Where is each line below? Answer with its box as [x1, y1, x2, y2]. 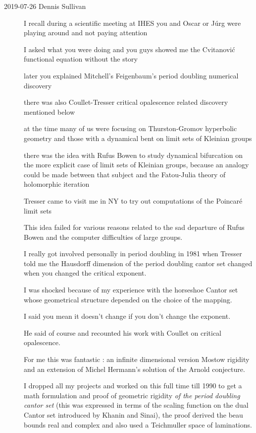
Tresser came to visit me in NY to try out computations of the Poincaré [24, 195, 243, 206]
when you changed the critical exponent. [24, 268, 147, 278]
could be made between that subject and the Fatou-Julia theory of [24, 169, 226, 179]
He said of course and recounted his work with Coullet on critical [24, 327, 221, 338]
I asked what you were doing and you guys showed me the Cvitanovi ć [24, 44, 235, 54]
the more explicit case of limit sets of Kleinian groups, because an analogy [24, 159, 249, 170]
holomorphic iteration [24, 179, 90, 189]
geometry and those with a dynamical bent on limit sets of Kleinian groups [24, 133, 252, 143]
